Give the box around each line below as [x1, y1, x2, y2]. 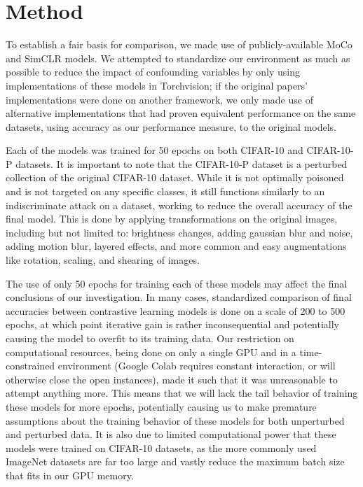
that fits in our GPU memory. [6, 467, 134, 482]
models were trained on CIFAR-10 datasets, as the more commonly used [6, 440, 317, 455]
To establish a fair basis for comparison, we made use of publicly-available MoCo [6, 37, 352, 52]
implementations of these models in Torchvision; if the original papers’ [6, 78, 308, 92]
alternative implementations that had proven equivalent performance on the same [6, 106, 356, 120]
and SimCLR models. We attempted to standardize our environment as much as [6, 50, 350, 65]
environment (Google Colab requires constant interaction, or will [57, 358, 336, 373]
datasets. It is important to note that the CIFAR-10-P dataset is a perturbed [15, 156, 348, 171]
